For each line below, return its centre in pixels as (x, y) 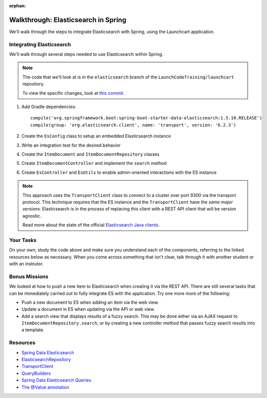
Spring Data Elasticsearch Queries (56, 380)
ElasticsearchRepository (46, 359)
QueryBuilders (36, 373)
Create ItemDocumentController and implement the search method (94, 163)
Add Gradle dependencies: (49, 107)
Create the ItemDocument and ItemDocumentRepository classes (90, 154)
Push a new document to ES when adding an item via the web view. (90, 302)
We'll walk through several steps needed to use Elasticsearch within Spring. (86, 54)
